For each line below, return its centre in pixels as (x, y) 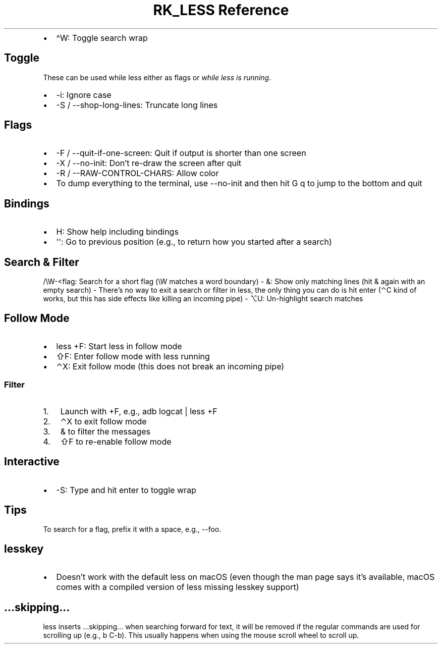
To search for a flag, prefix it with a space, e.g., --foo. (132, 529)
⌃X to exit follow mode (103, 421)
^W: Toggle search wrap (102, 38)
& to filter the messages (105, 431)
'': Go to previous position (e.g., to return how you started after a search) (194, 242)
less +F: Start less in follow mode (119, 346)
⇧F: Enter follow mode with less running (133, 356)
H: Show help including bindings (117, 232)
